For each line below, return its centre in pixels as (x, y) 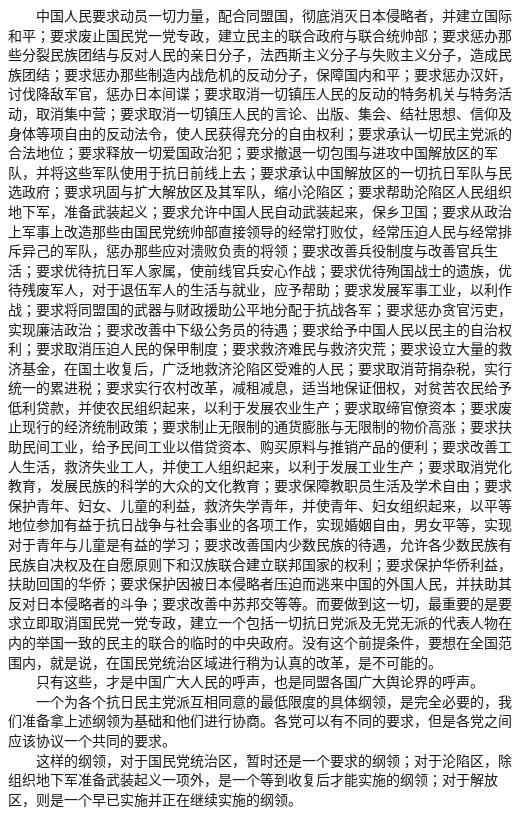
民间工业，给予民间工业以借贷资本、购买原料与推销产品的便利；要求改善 (259, 446)
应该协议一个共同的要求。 (92, 739)
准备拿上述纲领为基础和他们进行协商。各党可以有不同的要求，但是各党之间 (266, 720)
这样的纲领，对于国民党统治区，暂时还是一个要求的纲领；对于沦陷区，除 (273, 759)
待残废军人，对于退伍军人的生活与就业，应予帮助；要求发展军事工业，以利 (253, 289)
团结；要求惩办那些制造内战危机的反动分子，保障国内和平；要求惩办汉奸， (266, 73)
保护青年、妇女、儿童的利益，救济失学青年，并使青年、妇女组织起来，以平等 (260, 504)
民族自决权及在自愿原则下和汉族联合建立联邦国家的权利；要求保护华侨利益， (260, 563)
